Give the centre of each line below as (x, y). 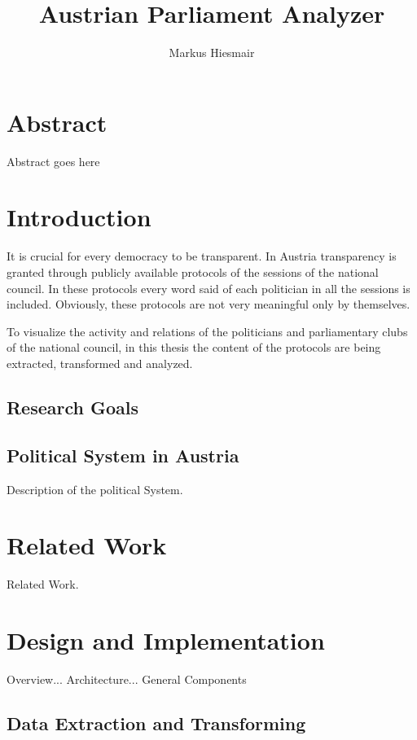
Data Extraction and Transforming (156, 722)
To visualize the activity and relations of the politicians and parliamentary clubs (207, 331)
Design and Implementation (166, 640)
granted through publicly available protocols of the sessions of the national (193, 271)
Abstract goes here (53, 161)
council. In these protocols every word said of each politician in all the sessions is (208, 288)
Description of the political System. (95, 489)
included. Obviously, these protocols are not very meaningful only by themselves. (208, 304)
